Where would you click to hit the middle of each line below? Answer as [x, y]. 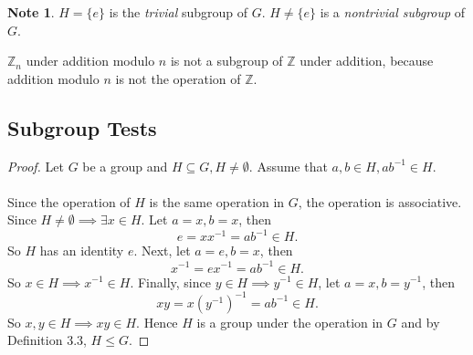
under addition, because [367, 61]
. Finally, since [170, 282]
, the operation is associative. [380, 201]
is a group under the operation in [290, 322]
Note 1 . [31, 12]
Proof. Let [36, 166]
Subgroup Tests [82, 127]
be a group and [125, 166]
